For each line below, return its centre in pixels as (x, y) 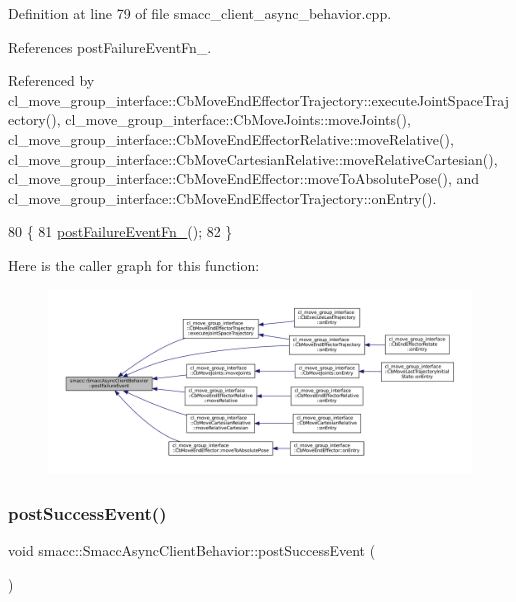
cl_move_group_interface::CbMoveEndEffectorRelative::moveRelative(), (231, 138)
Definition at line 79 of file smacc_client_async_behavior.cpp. (200, 13)
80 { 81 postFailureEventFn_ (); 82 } (120, 231)
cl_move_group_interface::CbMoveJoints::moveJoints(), (238, 119)
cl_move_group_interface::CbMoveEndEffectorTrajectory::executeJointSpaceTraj (258, 99)
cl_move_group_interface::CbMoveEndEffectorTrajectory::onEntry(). (222, 197)
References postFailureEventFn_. (110, 46)
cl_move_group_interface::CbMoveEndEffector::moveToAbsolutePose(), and (244, 178)
